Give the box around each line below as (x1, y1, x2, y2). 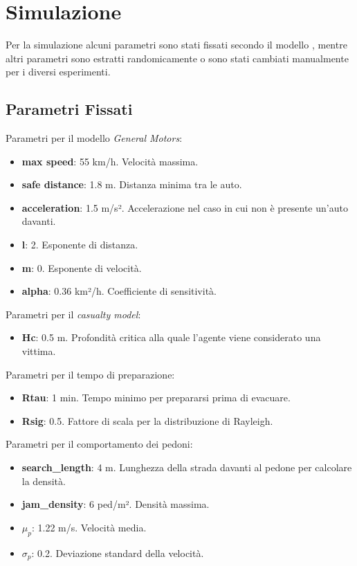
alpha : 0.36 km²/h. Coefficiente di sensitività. (21, 284, 217, 298)
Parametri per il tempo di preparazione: (6, 367, 175, 381)
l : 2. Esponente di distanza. (21, 237, 138, 252)
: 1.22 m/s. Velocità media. (31, 520, 147, 534)
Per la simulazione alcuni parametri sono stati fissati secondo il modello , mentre (6, 37, 347, 52)
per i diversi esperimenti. (6, 64, 111, 79)
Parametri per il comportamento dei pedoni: (6, 437, 193, 451)
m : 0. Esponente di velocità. (21, 260, 142, 275)
